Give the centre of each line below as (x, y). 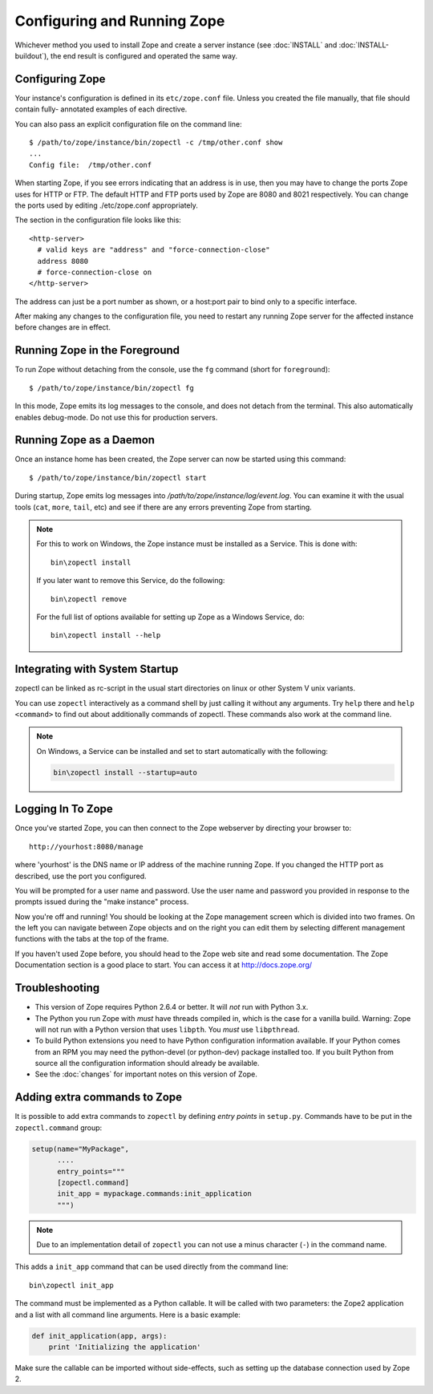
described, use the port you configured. (81, 876)
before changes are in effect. (63, 327)
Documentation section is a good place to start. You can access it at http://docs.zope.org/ (164, 965)
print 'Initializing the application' (125, 1347)
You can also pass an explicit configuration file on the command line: (128, 124)
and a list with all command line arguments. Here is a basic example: (127, 1315)
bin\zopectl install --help (106, 635)
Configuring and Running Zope (120, 21)
